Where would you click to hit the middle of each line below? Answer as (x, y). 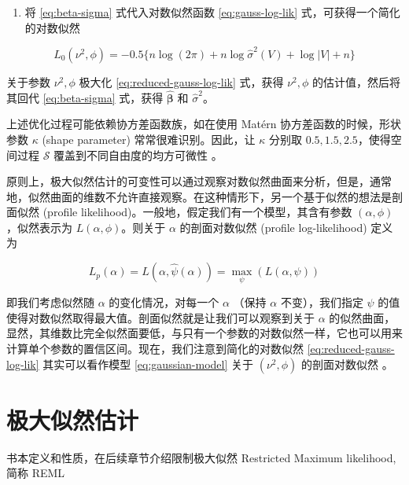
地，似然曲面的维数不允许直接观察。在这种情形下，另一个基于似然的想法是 (199, 196)
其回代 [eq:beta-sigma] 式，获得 (85, 97)
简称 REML (36, 473)
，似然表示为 (39, 227)
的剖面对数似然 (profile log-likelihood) (273, 227)
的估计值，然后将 (357, 81)
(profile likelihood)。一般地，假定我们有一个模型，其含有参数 (197, 212)
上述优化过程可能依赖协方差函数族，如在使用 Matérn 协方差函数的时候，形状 (204, 124)
